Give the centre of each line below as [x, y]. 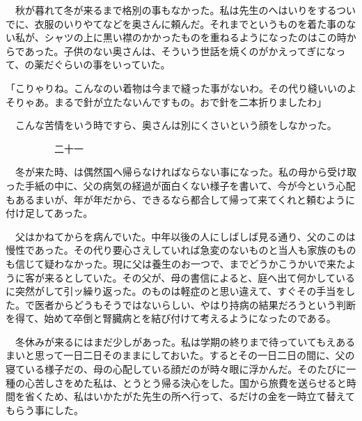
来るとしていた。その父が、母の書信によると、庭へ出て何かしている [199, 277]
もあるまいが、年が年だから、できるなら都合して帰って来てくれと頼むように [180, 199]
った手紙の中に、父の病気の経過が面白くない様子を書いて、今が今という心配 [181, 185]
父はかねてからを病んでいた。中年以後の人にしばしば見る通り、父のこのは [185, 236]
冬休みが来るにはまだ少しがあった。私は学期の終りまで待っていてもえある [185, 341]
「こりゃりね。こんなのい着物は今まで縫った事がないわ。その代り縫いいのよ [181, 87]
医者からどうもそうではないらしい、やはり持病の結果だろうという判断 [195, 304]
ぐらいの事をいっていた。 [112, 64]
